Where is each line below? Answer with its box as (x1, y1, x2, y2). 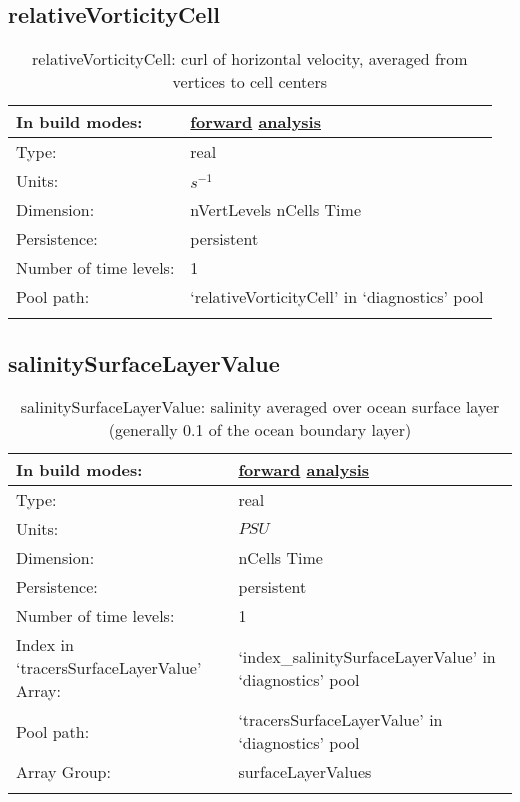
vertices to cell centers (172, 70, 327, 94)
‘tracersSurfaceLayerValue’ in (238, 708, 443, 732)
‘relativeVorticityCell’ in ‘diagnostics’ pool (190, 285, 484, 309)
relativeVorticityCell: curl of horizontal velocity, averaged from (32, 47, 468, 71)
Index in (16, 633, 74, 657)
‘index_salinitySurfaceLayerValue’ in (238, 644, 496, 668)
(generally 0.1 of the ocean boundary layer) (108, 418, 412, 442)
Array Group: (16, 760, 111, 784)
